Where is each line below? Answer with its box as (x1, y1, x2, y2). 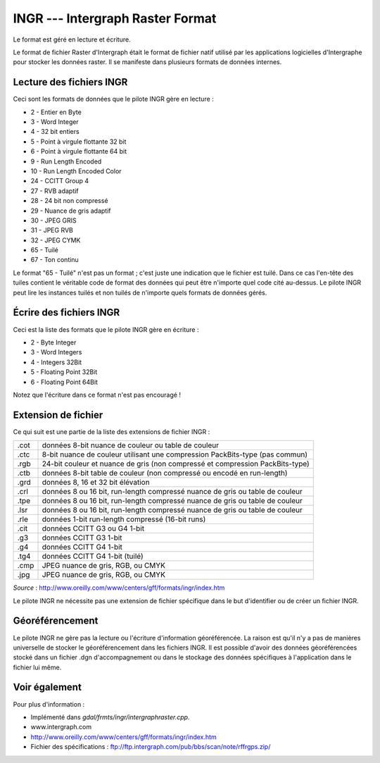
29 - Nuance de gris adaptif (30, 206, 111, 215)
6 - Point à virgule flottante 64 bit (30, 147, 127, 156)
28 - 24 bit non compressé (30, 197, 108, 205)
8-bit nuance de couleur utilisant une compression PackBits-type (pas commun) (42, 449, 308, 459)
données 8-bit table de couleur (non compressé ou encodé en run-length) (42, 469, 288, 478)
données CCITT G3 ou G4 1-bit (42, 523, 144, 533)
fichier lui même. (13, 663, 62, 671)
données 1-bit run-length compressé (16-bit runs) (42, 514, 206, 524)
